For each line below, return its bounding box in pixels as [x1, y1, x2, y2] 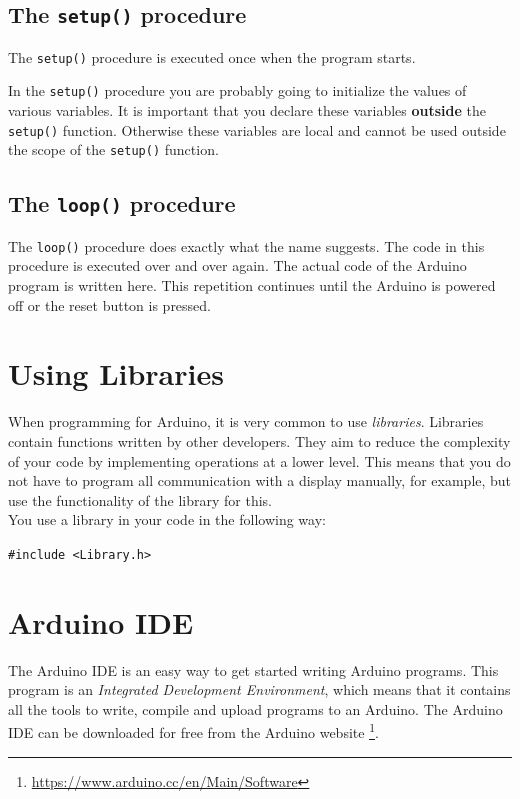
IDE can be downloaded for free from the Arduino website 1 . [8, 719, 379, 743]
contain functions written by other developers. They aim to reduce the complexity [8, 430, 511, 451]
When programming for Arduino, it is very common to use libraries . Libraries [8, 411, 484, 432]
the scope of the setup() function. [8, 139, 219, 160]
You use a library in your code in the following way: [8, 509, 326, 530]
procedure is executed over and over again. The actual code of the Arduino [8, 255, 467, 276]
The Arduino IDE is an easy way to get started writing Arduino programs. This [8, 659, 499, 680]
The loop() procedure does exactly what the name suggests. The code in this [8, 235, 485, 256]
